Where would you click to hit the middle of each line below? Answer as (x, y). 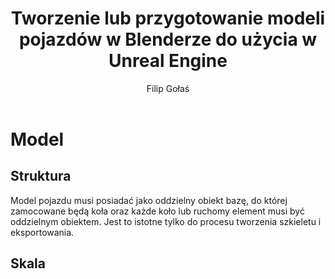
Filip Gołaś (168, 88)
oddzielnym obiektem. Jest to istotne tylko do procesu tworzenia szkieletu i (166, 221)
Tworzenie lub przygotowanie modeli (168, 18)
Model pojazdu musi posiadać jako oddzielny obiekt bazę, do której (149, 200)
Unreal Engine (168, 61)
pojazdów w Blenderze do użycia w (168, 39)
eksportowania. (42, 232)
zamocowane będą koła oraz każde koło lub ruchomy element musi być (157, 211)
